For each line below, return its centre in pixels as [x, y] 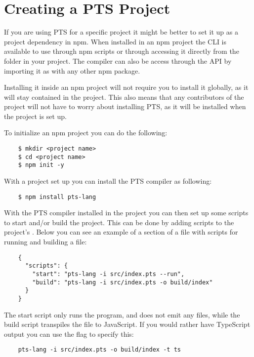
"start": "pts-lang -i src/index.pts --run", [108, 274]
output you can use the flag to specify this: [69, 334]
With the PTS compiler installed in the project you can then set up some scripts [126, 213]
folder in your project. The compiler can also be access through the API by [118, 60]
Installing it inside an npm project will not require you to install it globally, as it [126, 87]
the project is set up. [35, 116]
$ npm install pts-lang [57, 197]
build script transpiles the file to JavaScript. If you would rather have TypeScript [127, 324]
